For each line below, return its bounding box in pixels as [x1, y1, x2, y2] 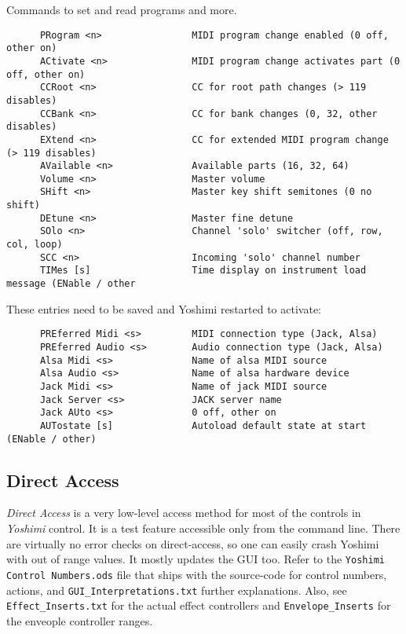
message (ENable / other [6, 278, 136, 290]
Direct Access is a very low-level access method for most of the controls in [6, 504, 361, 521]
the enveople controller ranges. [6, 612, 153, 629]
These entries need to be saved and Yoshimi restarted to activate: [6, 300, 322, 317]
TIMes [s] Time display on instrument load [39, 265, 367, 277]
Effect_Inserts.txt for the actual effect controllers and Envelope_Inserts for [6, 597, 391, 614]
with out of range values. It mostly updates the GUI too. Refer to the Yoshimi [6, 551, 385, 567]
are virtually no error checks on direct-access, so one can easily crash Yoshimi [6, 535, 379, 552]
